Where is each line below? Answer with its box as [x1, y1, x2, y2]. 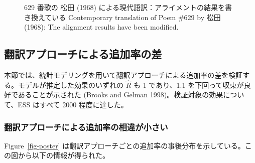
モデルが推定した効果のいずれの [18, 79, 123, 90]
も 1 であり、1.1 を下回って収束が [133, 79, 244, 90]
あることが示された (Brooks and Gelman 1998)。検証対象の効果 [18, 89, 223, 100]
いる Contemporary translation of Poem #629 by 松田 [52, 12, 221, 22]
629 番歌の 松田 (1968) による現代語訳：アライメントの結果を [24, 2, 225, 12]
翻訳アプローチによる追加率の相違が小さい [4, 120, 168, 133]
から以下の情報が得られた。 [18, 150, 109, 160]
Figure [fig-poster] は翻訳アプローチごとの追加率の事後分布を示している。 [4, 140, 245, 150]
